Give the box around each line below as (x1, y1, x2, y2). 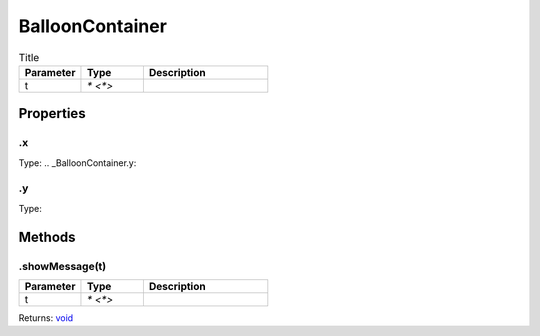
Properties (18, 105, 86, 122)
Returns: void (18, 311, 74, 324)
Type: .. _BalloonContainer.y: (18, 156, 137, 169)
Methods (18, 228, 76, 245)
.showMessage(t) (18, 259, 107, 273)
